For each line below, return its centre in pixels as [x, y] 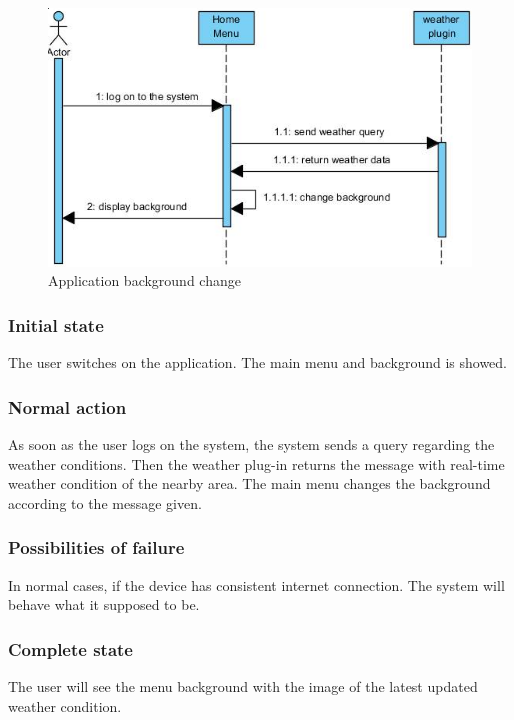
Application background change [144, 280]
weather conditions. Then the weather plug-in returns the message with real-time [256, 463]
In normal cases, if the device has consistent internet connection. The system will [256, 584]
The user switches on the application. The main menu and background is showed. [257, 362]
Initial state [56, 324]
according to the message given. [105, 502]
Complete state [70, 648]
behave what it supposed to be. [104, 604]
